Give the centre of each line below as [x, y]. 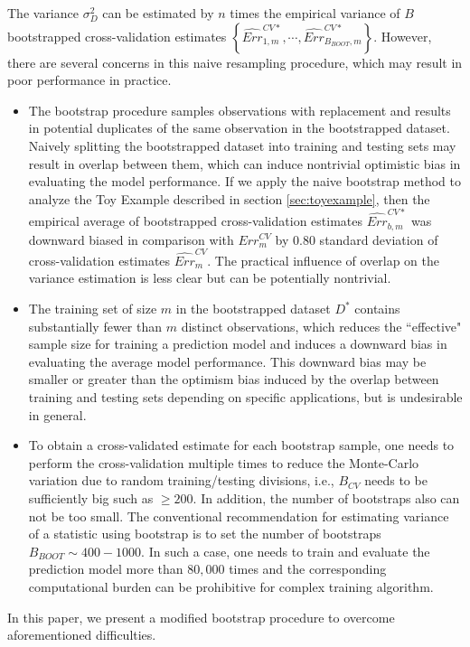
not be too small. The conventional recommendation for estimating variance [239, 516]
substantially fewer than [95, 326]
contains [377, 309]
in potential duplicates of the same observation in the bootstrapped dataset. [239, 128]
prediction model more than [106, 569]
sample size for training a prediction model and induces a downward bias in [238, 344]
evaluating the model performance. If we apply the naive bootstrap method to [244, 181]
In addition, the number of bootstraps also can [330, 497]
